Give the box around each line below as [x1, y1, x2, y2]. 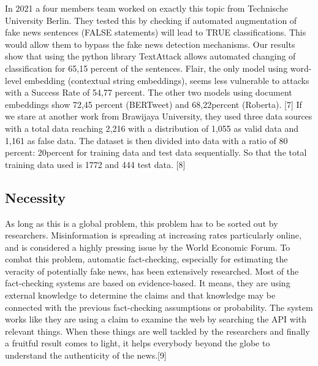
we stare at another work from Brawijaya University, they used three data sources [5, 110, 312, 123]
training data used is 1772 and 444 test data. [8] [5, 158, 186, 170]
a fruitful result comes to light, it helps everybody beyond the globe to [5, 337, 270, 349]
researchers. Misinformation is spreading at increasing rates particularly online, [5, 229, 301, 242]
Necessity [5, 188, 66, 207]
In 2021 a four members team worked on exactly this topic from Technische [5, 2, 288, 14]
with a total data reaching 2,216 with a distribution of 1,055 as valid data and [5, 121, 298, 134]
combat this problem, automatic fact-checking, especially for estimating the [5, 253, 288, 265]
